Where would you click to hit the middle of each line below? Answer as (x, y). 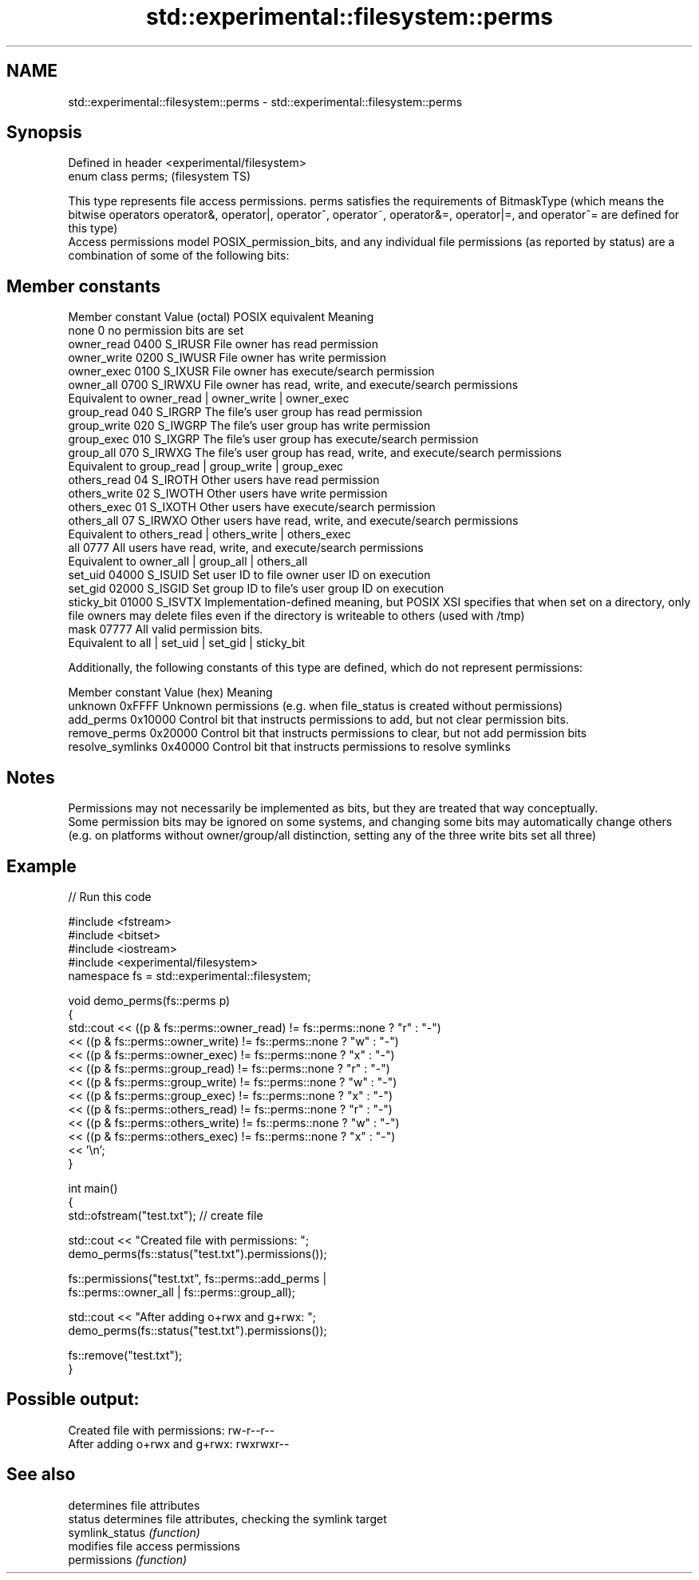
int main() (93, 1188)
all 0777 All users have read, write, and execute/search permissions (246, 548)
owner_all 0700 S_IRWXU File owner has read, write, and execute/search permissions (293, 385)
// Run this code (110, 896)
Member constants (83, 286)
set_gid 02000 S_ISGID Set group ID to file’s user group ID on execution (256, 589)
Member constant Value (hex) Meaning (170, 693)
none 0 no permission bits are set (156, 331)
